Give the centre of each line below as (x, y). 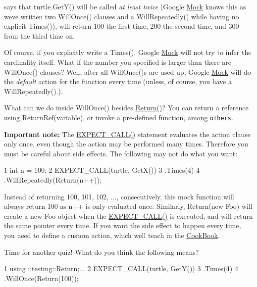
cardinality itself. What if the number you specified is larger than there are (118, 62)
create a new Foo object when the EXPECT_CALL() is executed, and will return (128, 215)
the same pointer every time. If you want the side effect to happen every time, (123, 225)
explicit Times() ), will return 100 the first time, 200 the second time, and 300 (122, 26)
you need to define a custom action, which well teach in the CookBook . (112, 235)
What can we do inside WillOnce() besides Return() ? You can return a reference (126, 108)
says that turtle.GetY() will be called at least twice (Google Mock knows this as (125, 6)
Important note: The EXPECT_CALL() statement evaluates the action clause (127, 134)
